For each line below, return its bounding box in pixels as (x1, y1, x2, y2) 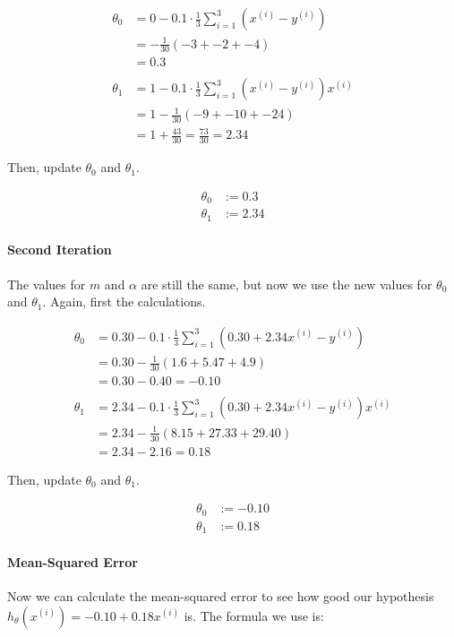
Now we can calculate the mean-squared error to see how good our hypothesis (7, 587, 434, 606)
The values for (7, 274, 86, 293)
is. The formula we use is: (184, 606, 324, 624)
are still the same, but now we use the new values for (141, 274, 433, 293)
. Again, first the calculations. (42, 292, 206, 311)
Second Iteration (7, 240, 112, 259)
